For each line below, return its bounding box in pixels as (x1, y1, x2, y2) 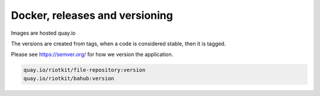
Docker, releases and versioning (11, 9, 173, 22)
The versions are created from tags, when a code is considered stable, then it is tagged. (11, 40, 226, 47)
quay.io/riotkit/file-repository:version (23, 67, 146, 74)
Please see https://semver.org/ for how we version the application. (11, 51, 174, 58)
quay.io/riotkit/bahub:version (23, 75, 115, 82)
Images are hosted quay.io (11, 29, 76, 37)
